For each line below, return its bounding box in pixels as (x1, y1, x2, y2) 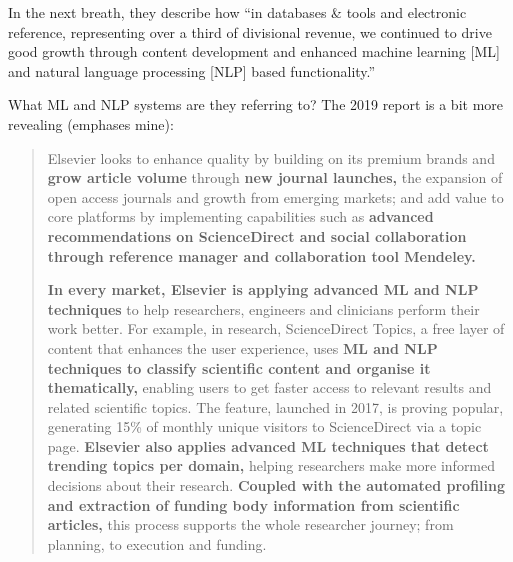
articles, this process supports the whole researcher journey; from (47, 514, 454, 535)
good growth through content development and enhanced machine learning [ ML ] (8, 41, 500, 62)
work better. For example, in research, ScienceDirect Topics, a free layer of (47, 318, 505, 339)
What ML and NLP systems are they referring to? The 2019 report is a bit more (8, 94, 504, 115)
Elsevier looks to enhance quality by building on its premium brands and (47, 147, 495, 168)
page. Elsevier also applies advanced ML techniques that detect (47, 435, 489, 456)
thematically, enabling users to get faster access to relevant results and (47, 377, 492, 398)
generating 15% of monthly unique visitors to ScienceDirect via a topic (47, 416, 482, 437)
